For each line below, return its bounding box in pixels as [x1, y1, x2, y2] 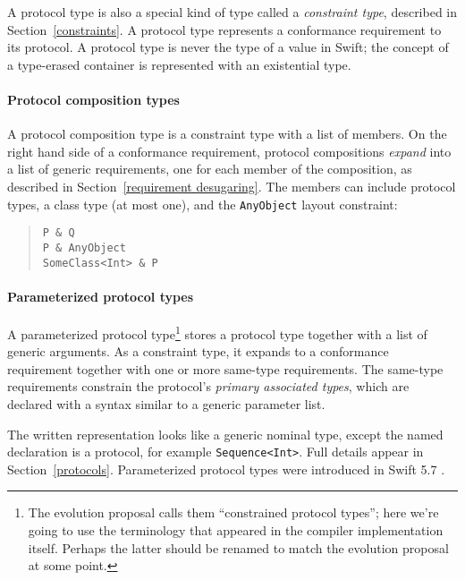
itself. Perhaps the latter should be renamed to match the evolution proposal [28, 538, 449, 557]
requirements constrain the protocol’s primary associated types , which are [7, 377, 410, 396]
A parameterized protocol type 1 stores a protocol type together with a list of [7, 321, 427, 343]
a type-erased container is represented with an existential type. [7, 55, 351, 73]
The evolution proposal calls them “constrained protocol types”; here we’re [28, 503, 439, 522]
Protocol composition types [7, 90, 180, 108]
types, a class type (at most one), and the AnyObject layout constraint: [7, 194, 398, 213]
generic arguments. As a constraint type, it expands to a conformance [7, 342, 389, 361]
